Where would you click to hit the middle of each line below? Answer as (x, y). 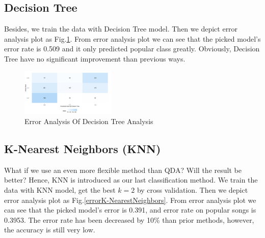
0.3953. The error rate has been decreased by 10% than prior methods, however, (129, 219)
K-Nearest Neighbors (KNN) (83, 148)
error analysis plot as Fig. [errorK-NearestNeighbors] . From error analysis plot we (130, 200)
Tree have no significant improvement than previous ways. (95, 58)
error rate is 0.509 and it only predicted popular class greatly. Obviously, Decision (132, 49)
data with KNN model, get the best (60, 189)
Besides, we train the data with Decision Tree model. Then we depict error (121, 29)
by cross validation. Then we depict (192, 189)
